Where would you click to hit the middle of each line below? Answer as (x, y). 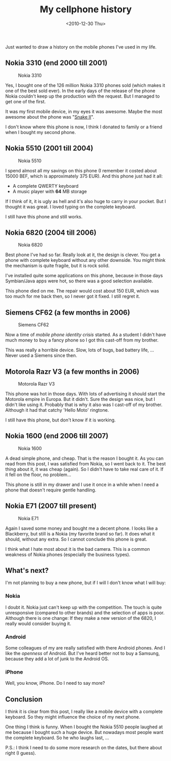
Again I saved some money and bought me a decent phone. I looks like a (82, 528)
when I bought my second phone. (41, 132)
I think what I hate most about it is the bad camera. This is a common (78, 549)
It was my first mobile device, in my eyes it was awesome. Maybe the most (84, 111)
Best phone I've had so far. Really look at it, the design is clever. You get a (83, 255)
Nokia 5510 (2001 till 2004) (49, 149)
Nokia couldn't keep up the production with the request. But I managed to (82, 96)
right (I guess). (21, 753)
